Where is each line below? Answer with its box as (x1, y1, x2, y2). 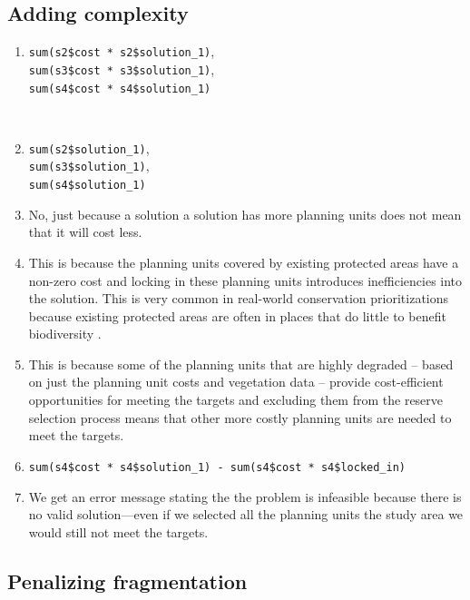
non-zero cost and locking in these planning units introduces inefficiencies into (28, 270, 463, 290)
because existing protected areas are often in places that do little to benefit (28, 306, 446, 325)
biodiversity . (28, 324, 102, 343)
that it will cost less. (28, 222, 142, 241)
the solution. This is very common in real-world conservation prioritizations (28, 289, 449, 308)
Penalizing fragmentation (7, 566, 248, 595)
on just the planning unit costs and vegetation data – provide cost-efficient (28, 372, 444, 391)
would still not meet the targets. (28, 522, 209, 541)
